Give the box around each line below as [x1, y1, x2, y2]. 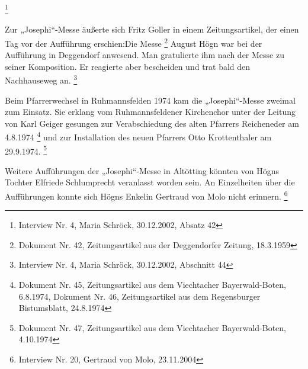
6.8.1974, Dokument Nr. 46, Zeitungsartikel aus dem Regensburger [18, 290, 261, 302]
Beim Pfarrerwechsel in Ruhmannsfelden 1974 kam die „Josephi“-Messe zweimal [5, 94, 296, 106]
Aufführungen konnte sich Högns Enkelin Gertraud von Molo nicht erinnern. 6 [5, 188, 288, 202]
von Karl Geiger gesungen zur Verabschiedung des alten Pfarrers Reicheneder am [5, 117, 299, 129]
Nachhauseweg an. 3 [5, 72, 78, 86]
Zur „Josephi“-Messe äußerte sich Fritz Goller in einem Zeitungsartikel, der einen [5, 23, 299, 36]
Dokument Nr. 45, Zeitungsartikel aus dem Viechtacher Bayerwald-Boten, [18, 278, 286, 291]
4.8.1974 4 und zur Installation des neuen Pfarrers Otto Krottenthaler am [5, 129, 272, 143]
